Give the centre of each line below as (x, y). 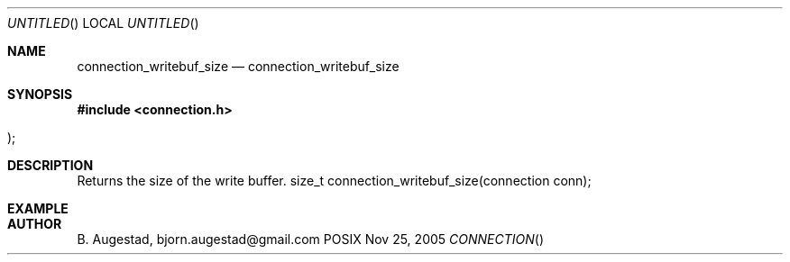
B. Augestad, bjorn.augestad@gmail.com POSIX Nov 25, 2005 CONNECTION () (310, 239)
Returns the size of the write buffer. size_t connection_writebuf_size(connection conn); (334, 181)
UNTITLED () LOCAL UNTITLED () (103, 23)
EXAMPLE (38, 208)
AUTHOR (35, 224)
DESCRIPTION (51, 165)
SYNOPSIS (40, 94)
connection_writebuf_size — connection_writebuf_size (238, 66)
